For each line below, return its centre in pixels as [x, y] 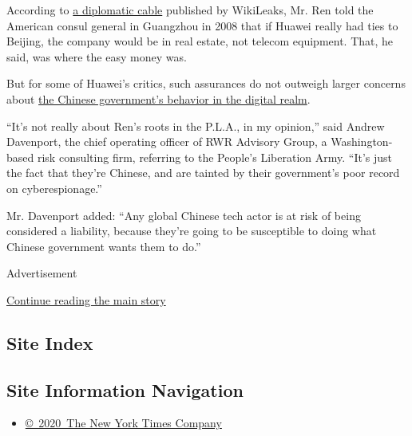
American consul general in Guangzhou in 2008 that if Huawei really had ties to [202, 25]
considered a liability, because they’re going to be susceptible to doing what [192, 231]
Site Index [50, 342]
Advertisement [42, 273]
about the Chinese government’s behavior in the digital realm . [158, 98]
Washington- [362, 141]
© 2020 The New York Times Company [123, 423]
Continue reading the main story [86, 299]
